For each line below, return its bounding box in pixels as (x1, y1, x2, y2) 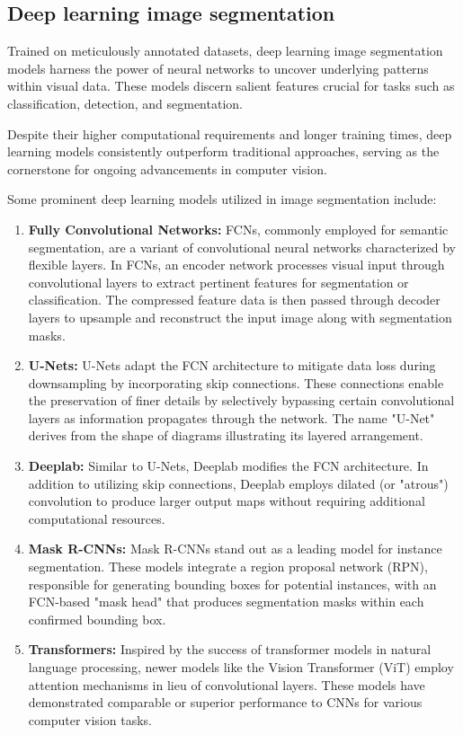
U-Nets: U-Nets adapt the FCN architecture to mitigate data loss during (28, 356, 436, 375)
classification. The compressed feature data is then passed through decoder (28, 290, 441, 309)
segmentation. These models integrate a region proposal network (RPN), (28, 557, 428, 576)
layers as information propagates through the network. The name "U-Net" (28, 408, 435, 427)
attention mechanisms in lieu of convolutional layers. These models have (28, 675, 425, 694)
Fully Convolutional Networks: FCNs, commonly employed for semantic (28, 219, 449, 238)
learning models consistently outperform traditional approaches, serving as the (7, 142, 440, 161)
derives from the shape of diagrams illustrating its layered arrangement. (28, 426, 423, 445)
